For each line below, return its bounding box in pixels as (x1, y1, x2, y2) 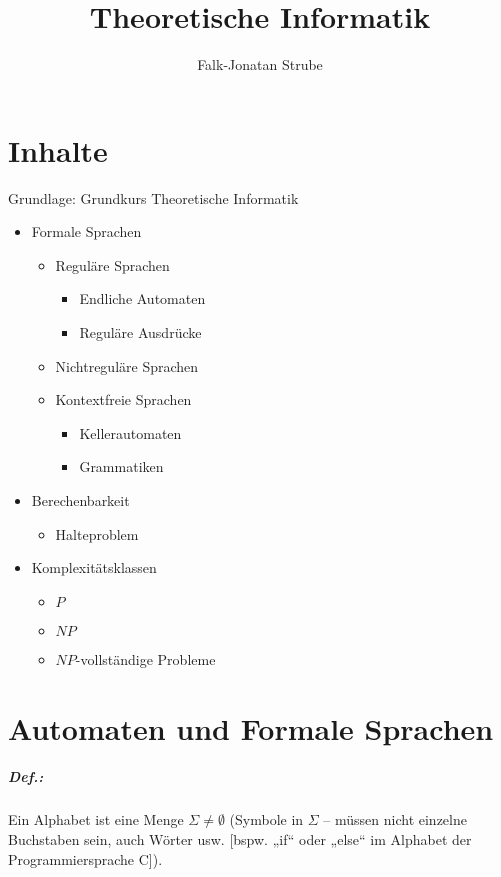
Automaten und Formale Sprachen (8, 707, 494, 748)
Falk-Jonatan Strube (197, 54, 323, 75)
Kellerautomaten (79, 422, 182, 443)
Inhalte (8, 129, 108, 170)
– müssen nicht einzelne (323, 809, 467, 830)
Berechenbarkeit (31, 490, 130, 510)
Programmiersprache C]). (8, 848, 163, 869)
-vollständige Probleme (75, 648, 216, 669)
